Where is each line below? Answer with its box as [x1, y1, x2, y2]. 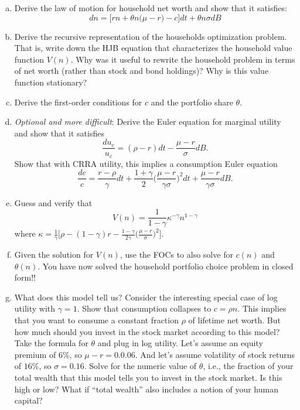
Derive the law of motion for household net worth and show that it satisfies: [14, 2, 287, 13]
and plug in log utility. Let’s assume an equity [97, 337, 263, 349]
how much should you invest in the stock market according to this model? [14, 325, 280, 337]
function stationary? [14, 76, 87, 88]
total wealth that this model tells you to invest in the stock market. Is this [14, 371, 282, 383]
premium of [14, 348, 56, 360]
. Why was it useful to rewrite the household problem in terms [70, 53, 295, 65]
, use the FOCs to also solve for [120, 248, 233, 260]
